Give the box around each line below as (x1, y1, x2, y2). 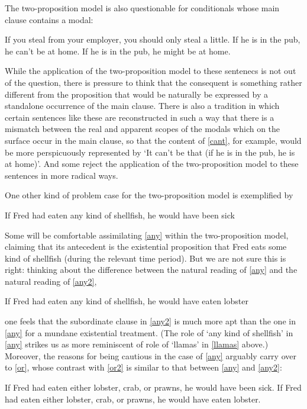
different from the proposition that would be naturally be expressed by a (5, 88, 268, 100)
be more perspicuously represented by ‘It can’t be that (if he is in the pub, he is (5, 146, 295, 158)
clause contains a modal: (5, 13, 93, 25)
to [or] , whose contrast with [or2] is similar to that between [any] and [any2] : (5, 361, 282, 373)
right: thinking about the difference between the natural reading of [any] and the (5, 263, 298, 276)
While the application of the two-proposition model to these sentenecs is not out (5, 65, 296, 77)
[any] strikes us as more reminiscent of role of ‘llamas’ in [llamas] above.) (5, 338, 269, 350)
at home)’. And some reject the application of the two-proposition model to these (5, 157, 299, 170)
